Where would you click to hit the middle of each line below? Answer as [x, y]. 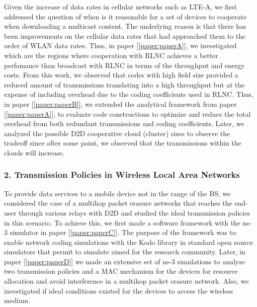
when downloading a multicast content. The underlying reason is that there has [125, 26]
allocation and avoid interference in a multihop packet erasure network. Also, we [127, 281]
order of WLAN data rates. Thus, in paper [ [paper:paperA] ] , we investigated [120, 45]
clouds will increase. [34, 152]
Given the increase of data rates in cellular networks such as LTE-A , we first [121, 6]
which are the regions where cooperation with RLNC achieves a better [111, 55]
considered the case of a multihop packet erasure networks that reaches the [118, 203]
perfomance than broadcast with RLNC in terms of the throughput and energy [125, 65]
